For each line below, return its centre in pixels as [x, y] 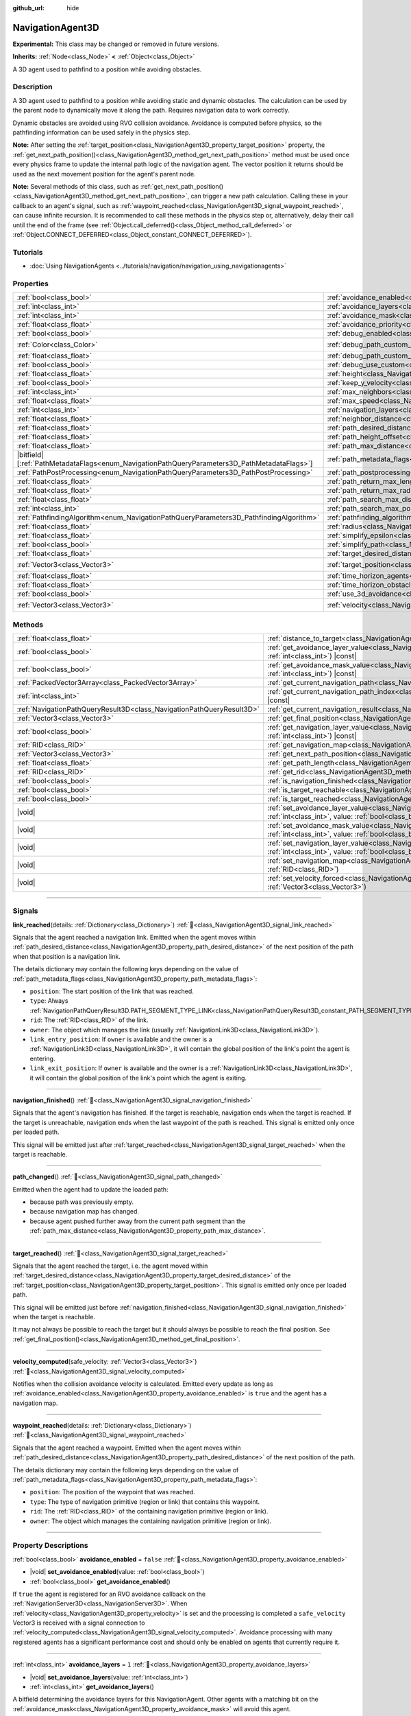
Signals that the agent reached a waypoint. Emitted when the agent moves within [127, 1448]
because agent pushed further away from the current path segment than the [138, 1221]
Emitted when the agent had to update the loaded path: [90, 1189]
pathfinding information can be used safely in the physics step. [102, 132]
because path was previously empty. [82, 1202]
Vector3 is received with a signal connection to [79, 1623]
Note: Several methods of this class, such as [76, 186]
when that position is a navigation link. [67, 956]
